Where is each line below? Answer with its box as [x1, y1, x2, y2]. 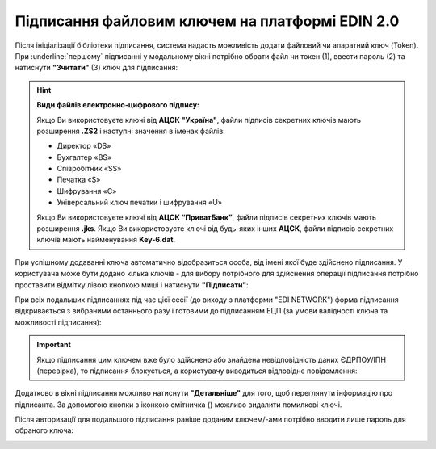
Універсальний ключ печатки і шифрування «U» [57, 198, 222, 208]
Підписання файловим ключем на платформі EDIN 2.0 [15, 12, 400, 30]
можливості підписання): [15, 317, 102, 327]
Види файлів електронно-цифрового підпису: [36, 100, 199, 110]
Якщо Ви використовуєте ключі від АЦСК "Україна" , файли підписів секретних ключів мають [36, 115, 362, 124]
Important [36, 340, 72, 350]
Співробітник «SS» [57, 164, 122, 174]
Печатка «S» [57, 174, 101, 185]
